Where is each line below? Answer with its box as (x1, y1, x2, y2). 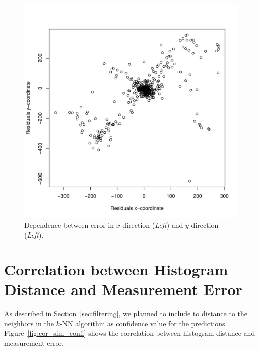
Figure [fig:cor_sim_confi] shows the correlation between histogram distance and (4, 328, 255, 338)
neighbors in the (4, 318, 54, 328)
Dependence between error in (24, 219, 114, 230)
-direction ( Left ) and (120, 219, 183, 230)
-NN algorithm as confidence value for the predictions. (59, 318, 227, 328)
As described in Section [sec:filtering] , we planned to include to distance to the (4, 308, 248, 319)
